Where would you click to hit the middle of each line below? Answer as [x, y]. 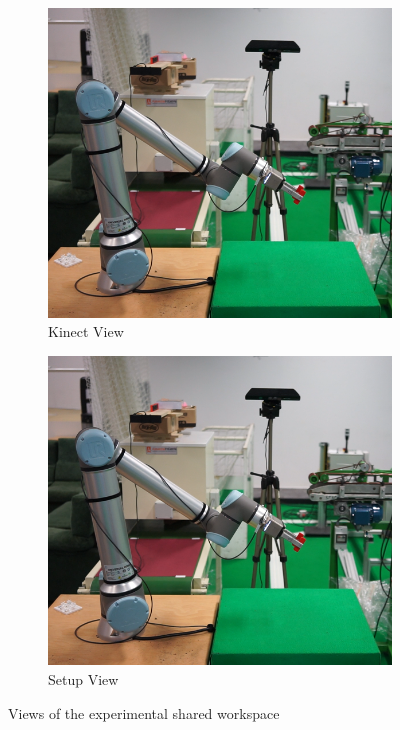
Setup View [83, 678]
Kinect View [86, 331]
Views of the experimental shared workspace [144, 712]
